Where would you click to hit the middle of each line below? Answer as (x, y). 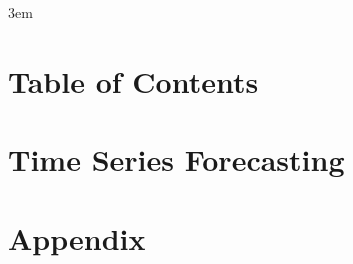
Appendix (77, 237)
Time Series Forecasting (176, 159)
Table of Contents (133, 80)
